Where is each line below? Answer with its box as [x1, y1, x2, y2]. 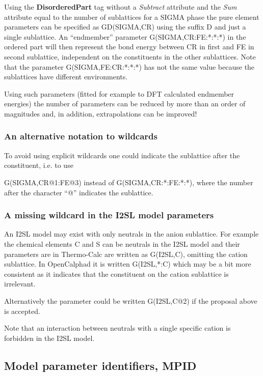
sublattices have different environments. [4, 71, 128, 82]
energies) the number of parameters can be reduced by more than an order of [4, 98, 246, 109]
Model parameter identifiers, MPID [4, 357, 197, 373]
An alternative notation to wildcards [4, 130, 157, 142]
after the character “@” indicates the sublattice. [4, 187, 153, 197]
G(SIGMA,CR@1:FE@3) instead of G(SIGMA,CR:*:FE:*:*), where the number [4, 177, 253, 187]
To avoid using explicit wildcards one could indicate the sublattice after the [4, 150, 240, 160]
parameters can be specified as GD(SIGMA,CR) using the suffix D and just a [4, 21, 246, 32]
